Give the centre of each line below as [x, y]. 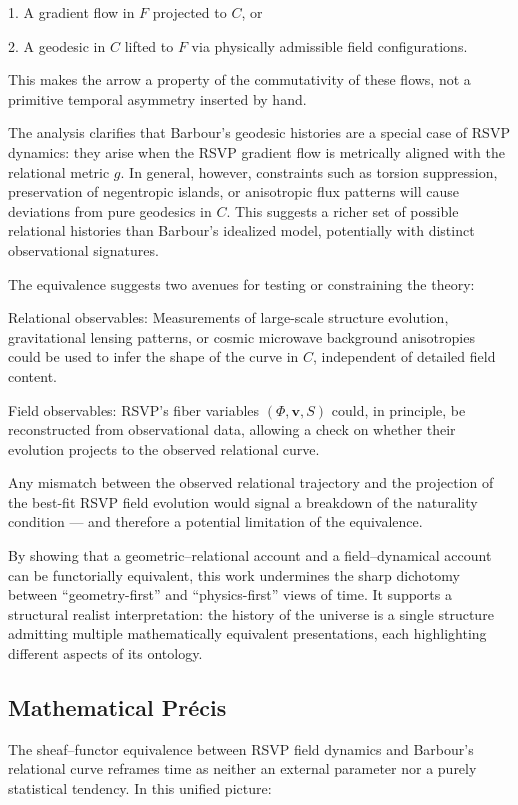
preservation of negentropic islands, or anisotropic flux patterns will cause [234, 191]
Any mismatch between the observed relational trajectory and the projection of [251, 482]
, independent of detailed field [404, 356]
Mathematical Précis [117, 707]
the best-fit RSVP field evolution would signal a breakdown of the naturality [243, 501]
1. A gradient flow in [71, 12]
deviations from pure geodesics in [110, 210]
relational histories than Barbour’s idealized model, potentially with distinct [241, 230]
